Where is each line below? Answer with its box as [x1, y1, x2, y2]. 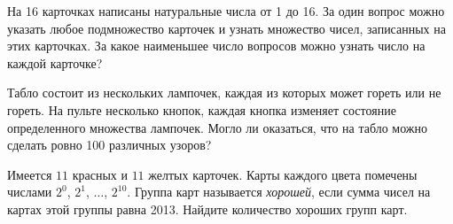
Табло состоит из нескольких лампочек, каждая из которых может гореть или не [7, 83, 441, 102]
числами [7, 182, 52, 201]
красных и [72, 165, 128, 183]
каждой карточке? [7, 53, 103, 72]
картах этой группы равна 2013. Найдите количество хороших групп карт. [7, 199, 408, 218]
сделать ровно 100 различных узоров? [7, 135, 212, 154]
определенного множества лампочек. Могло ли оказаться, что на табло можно [7, 118, 428, 136]
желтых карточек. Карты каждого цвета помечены [148, 165, 418, 183]
